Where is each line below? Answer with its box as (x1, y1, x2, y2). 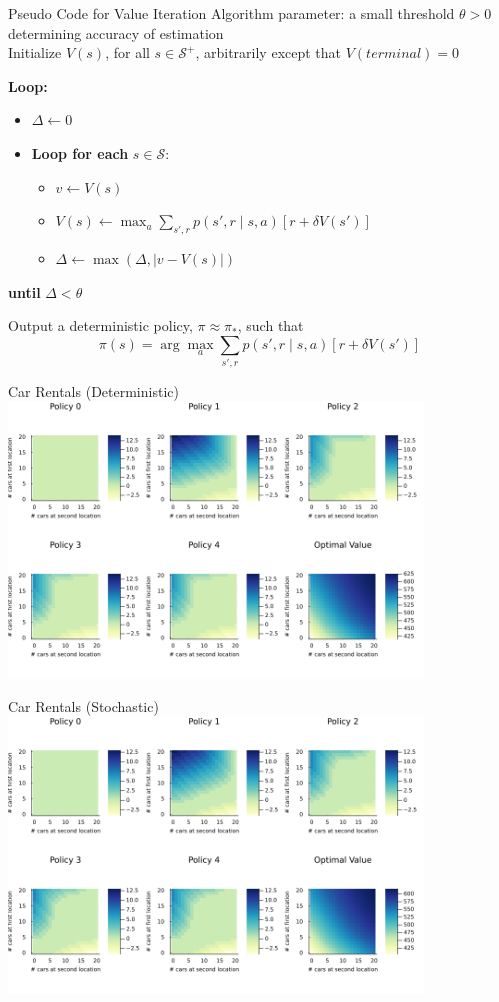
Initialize (8, 42, 62, 63)
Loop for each (31, 142, 129, 163)
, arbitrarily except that (195, 42, 342, 63)
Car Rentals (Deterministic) (8, 381, 179, 402)
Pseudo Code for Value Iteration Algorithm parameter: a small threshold (8, 3, 455, 23)
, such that (237, 315, 304, 336)
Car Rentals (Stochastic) (8, 696, 159, 717)
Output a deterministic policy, (8, 315, 193, 336)
